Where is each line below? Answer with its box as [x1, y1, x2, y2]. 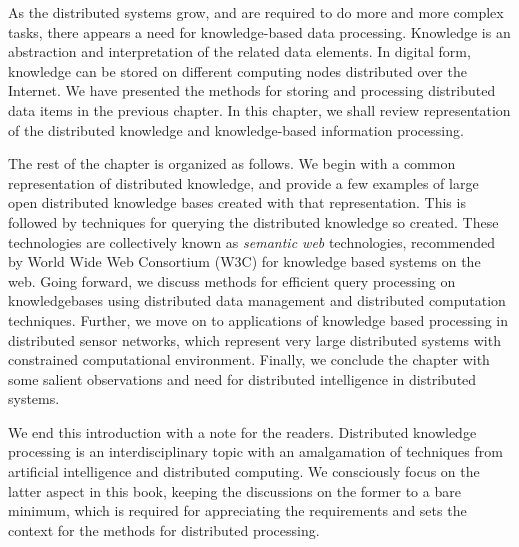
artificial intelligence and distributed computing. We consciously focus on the [8, 461, 480, 482]
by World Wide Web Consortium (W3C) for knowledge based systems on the [8, 251, 481, 272]
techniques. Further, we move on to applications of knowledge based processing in [8, 309, 509, 330]
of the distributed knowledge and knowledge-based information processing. [8, 119, 464, 140]
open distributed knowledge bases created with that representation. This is [8, 192, 466, 213]
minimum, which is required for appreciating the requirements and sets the [8, 500, 467, 521]
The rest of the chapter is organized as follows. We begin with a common [8, 153, 456, 174]
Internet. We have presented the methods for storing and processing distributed [8, 80, 496, 101]
